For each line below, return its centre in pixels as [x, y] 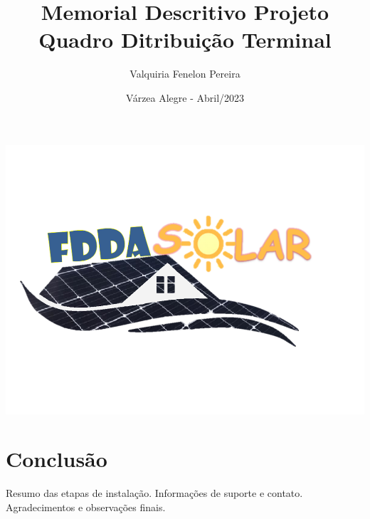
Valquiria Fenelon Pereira [185, 74]
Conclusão [57, 459]
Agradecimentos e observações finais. [86, 507]
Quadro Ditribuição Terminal [185, 40]
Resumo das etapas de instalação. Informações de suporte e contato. [154, 493]
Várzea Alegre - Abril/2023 [185, 97]
